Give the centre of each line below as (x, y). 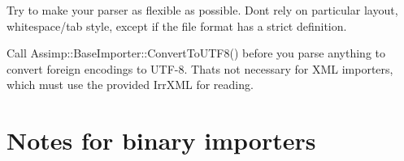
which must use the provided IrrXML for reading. (130, 85)
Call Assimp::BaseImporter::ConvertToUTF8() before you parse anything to (196, 53)
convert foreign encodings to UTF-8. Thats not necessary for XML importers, (200, 68)
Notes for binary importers (161, 140)
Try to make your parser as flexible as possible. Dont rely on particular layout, (202, 10)
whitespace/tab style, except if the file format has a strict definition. (177, 25)
